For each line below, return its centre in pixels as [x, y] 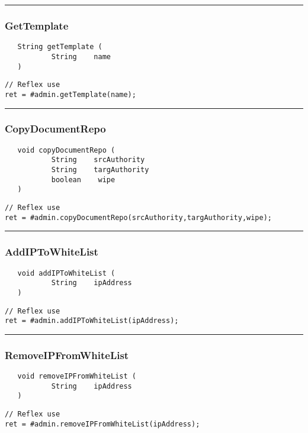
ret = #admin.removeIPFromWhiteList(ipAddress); [102, 424]
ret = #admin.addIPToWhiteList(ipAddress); [92, 321]
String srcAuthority [98, 160]
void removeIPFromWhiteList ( [77, 377]
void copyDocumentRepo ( [66, 150]
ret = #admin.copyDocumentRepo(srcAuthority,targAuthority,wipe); [139, 217]
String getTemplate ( [60, 47]
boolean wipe [83, 180]
